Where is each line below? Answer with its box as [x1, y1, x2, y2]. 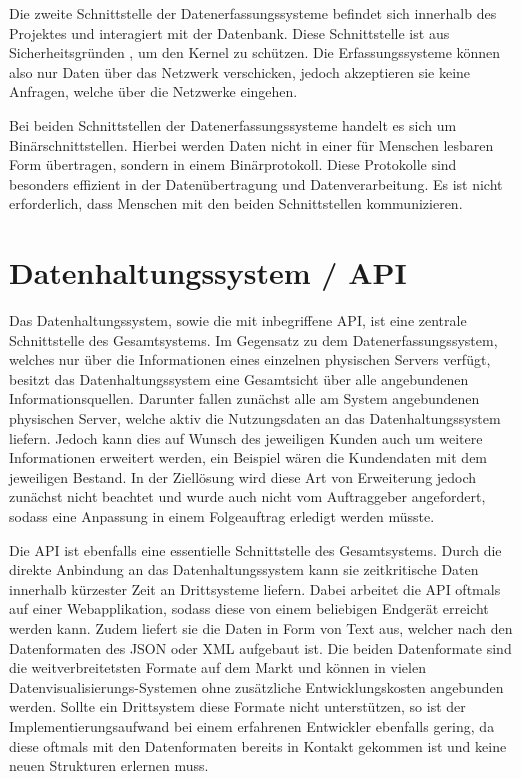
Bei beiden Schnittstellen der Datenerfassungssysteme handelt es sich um [9, 114, 457, 135]
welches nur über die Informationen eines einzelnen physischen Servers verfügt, [9, 349, 491, 370]
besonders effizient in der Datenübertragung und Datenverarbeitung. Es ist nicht [9, 173, 503, 194]
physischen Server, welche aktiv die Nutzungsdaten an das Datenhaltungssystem [9, 408, 501, 429]
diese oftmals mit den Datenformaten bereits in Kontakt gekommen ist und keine [9, 735, 507, 756]
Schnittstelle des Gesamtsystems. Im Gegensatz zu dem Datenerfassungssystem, [9, 329, 498, 350]
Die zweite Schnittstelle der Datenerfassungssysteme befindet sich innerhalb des [9, 3, 497, 23]
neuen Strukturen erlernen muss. [9, 755, 209, 776]
